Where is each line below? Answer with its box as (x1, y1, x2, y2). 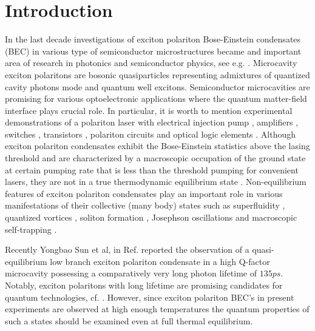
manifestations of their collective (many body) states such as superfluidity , (5, 199, 285, 212)
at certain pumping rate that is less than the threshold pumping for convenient (5, 163, 299, 176)
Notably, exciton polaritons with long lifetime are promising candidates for (5, 279, 283, 291)
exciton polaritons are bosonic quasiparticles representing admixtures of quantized (5, 68, 310, 81)
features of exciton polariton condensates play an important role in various (5, 187, 283, 199)
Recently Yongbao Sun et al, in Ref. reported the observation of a (5, 243, 249, 256)
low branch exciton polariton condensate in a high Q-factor (50, 255, 270, 267)
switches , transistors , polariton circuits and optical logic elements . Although (5, 127, 296, 140)
